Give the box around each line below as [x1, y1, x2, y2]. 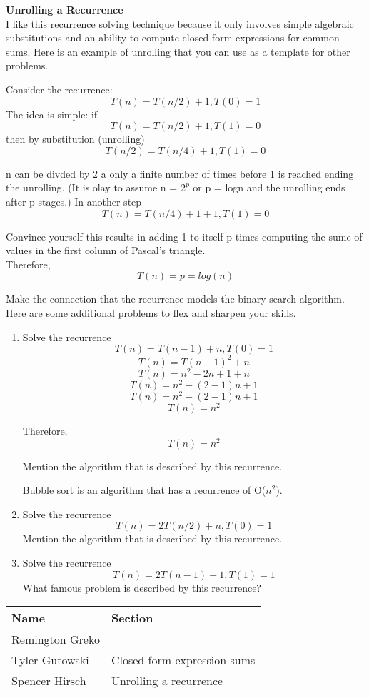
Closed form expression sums [111, 652, 256, 669]
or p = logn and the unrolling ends [193, 180, 345, 195]
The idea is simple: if [6, 106, 98, 121]
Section [111, 610, 153, 627]
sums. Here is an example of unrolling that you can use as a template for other [6, 44, 350, 59]
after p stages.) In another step [6, 193, 142, 208]
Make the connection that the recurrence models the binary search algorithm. [6, 291, 345, 306]
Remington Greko [11, 631, 100, 648]
